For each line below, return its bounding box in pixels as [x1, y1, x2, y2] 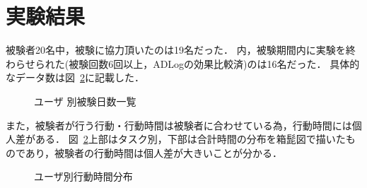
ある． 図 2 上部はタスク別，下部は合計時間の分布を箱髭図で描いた [35, 131, 346, 146]
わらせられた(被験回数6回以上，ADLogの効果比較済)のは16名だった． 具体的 [6, 56, 360, 71]
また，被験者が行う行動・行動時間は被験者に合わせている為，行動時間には [6, 117, 352, 132]
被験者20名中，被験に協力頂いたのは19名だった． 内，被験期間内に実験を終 [6, 42, 356, 57]
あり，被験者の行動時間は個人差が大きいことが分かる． [25, 145, 282, 160]
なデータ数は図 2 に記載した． [6, 70, 144, 85]
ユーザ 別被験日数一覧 [34, 93, 136, 108]
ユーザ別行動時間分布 [34, 169, 133, 184]
